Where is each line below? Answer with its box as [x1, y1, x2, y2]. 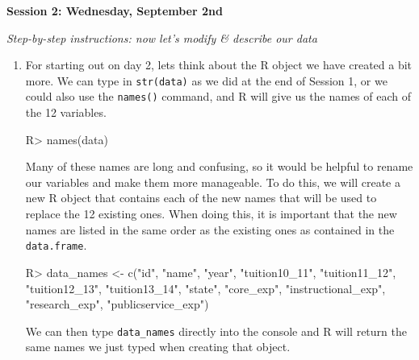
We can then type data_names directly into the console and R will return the [25, 322, 407, 339]
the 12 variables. [25, 104, 107, 121]
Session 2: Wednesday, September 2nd [6, 2, 223, 19]
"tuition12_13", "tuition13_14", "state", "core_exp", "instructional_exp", [25, 279, 386, 296]
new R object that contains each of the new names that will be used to [25, 189, 377, 206]
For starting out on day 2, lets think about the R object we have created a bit [25, 56, 413, 73]
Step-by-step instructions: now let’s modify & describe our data [6, 29, 317, 46]
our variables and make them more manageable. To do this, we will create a [25, 173, 400, 190]
